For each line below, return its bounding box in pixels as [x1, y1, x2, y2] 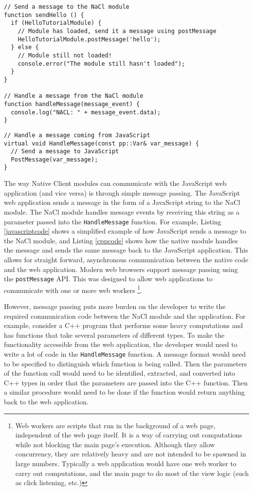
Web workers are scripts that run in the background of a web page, [15, 420, 216, 430]
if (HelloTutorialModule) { [11, 19, 102, 27]
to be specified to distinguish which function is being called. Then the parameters [4, 358, 247, 368]
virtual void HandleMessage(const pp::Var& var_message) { [4, 140, 199, 147]
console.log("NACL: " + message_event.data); [11, 109, 161, 116]
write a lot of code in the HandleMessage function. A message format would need [4, 349, 246, 359]
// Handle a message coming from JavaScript [4, 131, 150, 139]
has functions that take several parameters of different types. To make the [4, 329, 225, 340]
